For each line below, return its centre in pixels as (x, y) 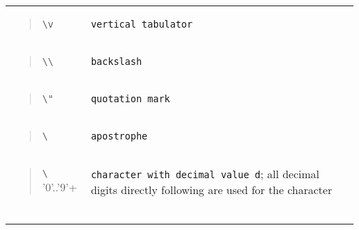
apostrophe (119, 136)
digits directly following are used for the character (211, 189)
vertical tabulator (142, 24)
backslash (116, 61)
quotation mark (130, 99)
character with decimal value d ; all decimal (205, 173)
